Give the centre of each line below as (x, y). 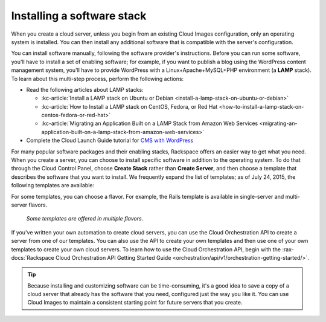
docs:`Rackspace (33, 257)
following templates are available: (53, 185)
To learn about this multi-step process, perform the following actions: (97, 79)
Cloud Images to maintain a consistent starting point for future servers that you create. (135, 303)
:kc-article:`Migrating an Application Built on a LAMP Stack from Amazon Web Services (150, 123)
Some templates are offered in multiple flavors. (85, 219)
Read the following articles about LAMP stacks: (85, 89)
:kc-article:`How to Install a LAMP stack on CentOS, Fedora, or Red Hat (129, 106)
